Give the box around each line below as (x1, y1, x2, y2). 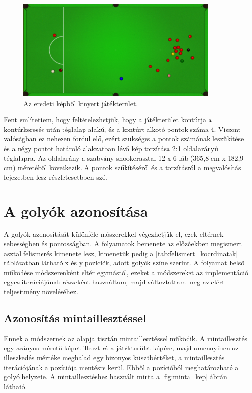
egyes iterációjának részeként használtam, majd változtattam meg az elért (4, 277, 225, 287)
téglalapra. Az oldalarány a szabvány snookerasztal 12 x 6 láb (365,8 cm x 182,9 (4, 153, 244, 163)
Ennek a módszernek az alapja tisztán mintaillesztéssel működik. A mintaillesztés (4, 333, 248, 343)
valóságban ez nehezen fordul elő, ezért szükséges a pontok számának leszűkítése (4, 133, 244, 144)
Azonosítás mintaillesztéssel (4, 310, 146, 325)
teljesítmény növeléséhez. (4, 286, 78, 296)
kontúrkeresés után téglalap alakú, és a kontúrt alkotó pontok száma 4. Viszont (4, 124, 241, 134)
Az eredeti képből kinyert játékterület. (23, 98, 138, 108)
